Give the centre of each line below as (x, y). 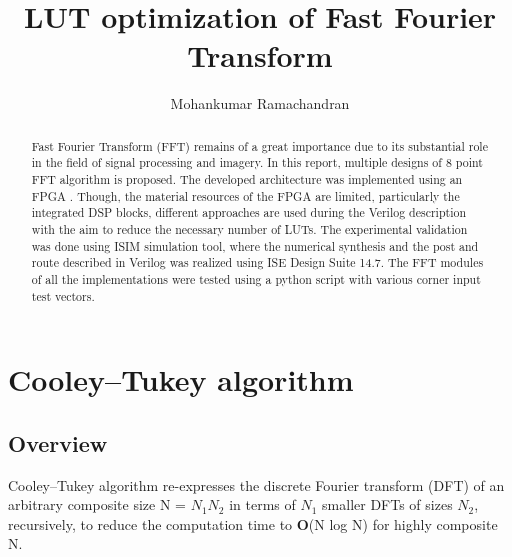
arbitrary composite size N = (97, 504)
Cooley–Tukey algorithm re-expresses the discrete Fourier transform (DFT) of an (256, 484)
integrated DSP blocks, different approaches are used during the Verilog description (248, 212)
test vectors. (63, 295)
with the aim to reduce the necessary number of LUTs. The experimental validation (249, 228)
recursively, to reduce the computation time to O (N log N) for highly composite (253, 523)
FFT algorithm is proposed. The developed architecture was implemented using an (247, 179)
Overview (58, 442)
